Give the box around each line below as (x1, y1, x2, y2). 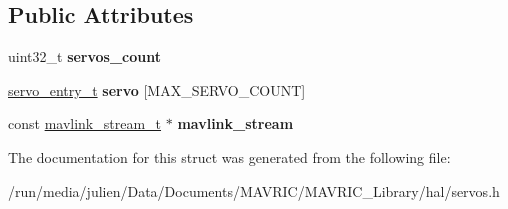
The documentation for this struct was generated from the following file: (8, 146, 451, 167)
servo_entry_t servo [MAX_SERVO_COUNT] (8, 79, 306, 100)
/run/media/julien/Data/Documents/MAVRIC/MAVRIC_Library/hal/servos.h (8, 180, 500, 201)
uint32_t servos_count (8, 46, 162, 67)
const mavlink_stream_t (8, 113, 162, 134)
